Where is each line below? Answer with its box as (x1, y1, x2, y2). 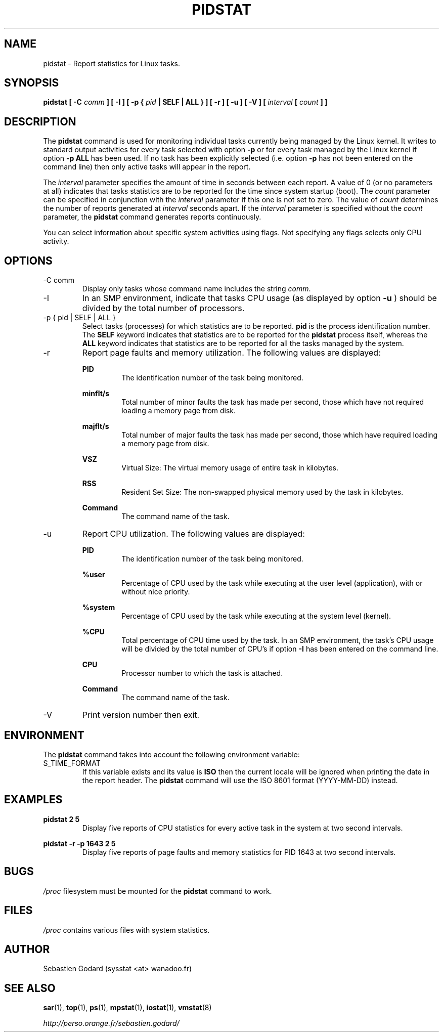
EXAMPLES (4, 793, 63, 806)
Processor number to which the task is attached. (121, 669, 283, 678)
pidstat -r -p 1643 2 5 (43, 839, 116, 848)
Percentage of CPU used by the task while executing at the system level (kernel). (121, 612, 391, 621)
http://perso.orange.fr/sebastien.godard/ (43, 1019, 180, 1028)
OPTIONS (4, 254, 53, 267)
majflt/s (82, 422, 109, 431)
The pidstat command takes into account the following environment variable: (43, 750, 300, 759)
